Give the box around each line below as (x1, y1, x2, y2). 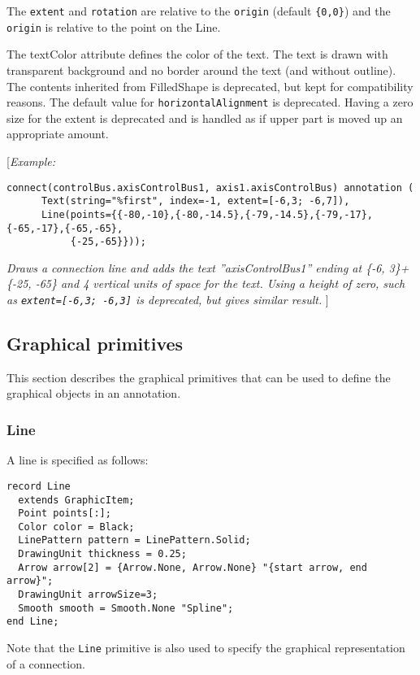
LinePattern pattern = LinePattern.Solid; (18, 534, 251, 547)
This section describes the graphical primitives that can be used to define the (6, 368, 391, 385)
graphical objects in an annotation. (6, 385, 181, 402)
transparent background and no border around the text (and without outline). (6, 61, 396, 78)
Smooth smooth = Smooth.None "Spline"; (18, 602, 234, 614)
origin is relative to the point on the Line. (6, 18, 221, 35)
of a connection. (6, 655, 85, 672)
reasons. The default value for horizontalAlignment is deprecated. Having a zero (6, 94, 414, 111)
